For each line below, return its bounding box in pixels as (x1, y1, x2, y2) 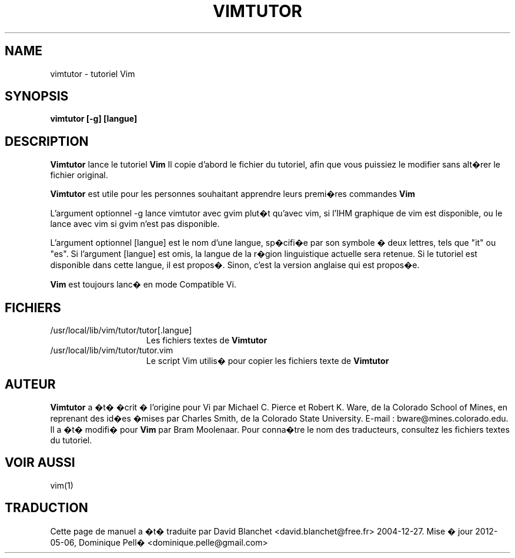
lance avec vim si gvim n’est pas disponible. (50, 219, 220, 229)
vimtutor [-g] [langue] (50, 113, 138, 124)
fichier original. (50, 170, 108, 181)
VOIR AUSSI (5, 455, 75, 470)
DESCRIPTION (5, 133, 89, 149)
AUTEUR (5, 376, 56, 392)
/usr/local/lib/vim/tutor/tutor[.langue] (50, 325, 192, 336)
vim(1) (50, 480, 73, 490)
